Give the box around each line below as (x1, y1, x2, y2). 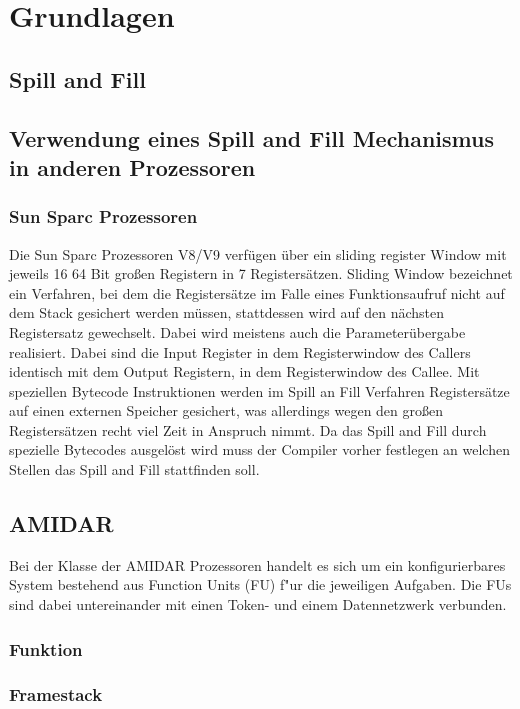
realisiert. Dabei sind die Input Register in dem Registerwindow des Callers (9, 341, 471, 362)
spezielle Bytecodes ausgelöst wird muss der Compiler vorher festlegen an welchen (9, 439, 510, 460)
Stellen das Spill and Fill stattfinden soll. (9, 459, 260, 480)
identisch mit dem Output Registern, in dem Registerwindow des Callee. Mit (9, 361, 480, 382)
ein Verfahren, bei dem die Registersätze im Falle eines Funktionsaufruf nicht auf (9, 282, 505, 303)
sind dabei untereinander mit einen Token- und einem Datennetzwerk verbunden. (9, 594, 507, 615)
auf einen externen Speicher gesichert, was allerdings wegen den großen (9, 400, 444, 421)
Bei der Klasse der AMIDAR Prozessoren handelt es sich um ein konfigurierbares (9, 554, 506, 575)
